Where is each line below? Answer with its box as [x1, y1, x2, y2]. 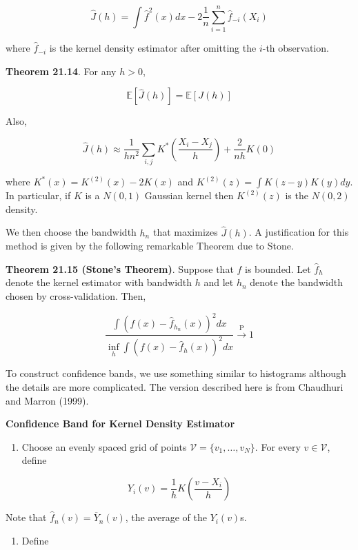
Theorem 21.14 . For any [6, 63, 117, 78]
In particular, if [6, 188, 71, 203]
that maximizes [152, 225, 218, 239]
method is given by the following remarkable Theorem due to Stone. [6, 238, 294, 253]
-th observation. [262, 41, 329, 55]
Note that [6, 510, 47, 524]
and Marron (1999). [6, 393, 89, 407]
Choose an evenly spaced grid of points [21, 439, 187, 454]
